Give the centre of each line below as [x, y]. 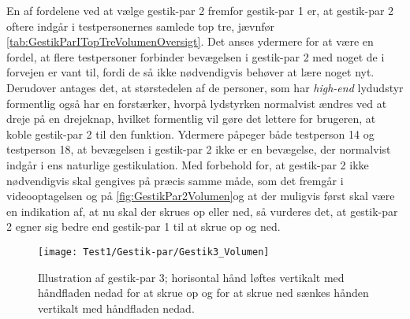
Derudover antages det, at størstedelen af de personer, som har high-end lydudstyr [205, 87]
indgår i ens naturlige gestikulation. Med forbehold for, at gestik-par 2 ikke [188, 164]
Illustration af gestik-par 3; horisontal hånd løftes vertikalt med [191, 277]
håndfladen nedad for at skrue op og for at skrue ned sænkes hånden [203, 293]
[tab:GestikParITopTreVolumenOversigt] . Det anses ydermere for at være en [190, 41]
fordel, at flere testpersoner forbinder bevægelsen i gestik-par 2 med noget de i [196, 56]
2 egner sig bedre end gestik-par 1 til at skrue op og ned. [143, 226]
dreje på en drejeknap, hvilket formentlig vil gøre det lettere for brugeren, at [191, 119]
